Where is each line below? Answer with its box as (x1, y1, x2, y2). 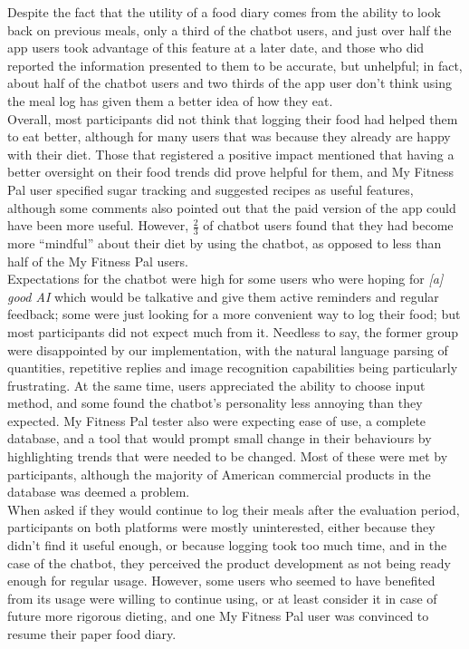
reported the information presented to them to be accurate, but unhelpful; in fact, (7, 55, 463, 74)
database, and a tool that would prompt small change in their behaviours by (7, 429, 432, 448)
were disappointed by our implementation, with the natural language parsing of (7, 340, 448, 359)
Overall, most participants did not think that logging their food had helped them (7, 109, 458, 128)
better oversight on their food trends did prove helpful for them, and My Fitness (7, 162, 455, 181)
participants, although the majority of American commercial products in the (7, 464, 431, 483)
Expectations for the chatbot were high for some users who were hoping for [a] (7, 269, 444, 288)
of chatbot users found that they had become (203, 216, 454, 235)
